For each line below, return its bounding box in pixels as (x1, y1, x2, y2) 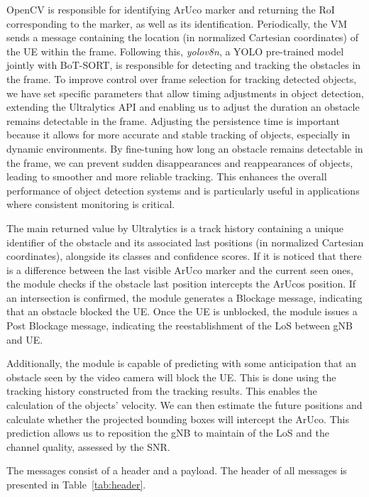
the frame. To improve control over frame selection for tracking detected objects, (6, 71, 357, 86)
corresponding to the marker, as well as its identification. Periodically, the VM (6, 16, 348, 31)
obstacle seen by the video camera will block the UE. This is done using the (6, 369, 336, 384)
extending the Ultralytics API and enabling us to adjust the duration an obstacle (6, 99, 360, 114)
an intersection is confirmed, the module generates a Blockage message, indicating (6, 290, 363, 305)
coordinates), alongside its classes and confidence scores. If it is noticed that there (6, 248, 362, 263)
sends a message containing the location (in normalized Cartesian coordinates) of (6, 30, 359, 45)
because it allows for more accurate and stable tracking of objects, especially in (6, 127, 351, 142)
